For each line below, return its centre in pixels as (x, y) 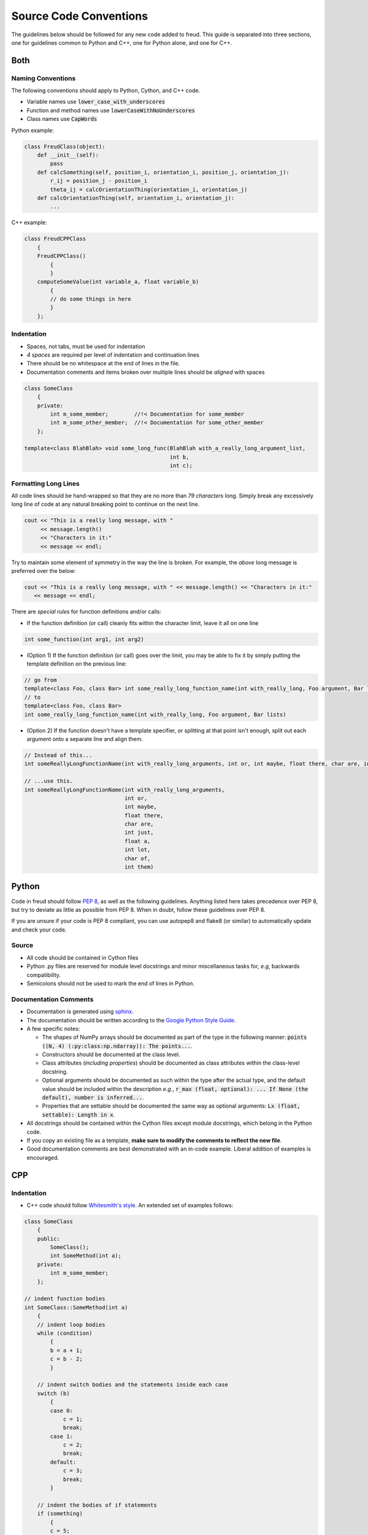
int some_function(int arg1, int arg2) (84, 639)
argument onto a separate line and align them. (85, 739)
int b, (179, 457)
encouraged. (43, 1157)
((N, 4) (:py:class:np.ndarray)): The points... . (117, 1046)
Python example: (33, 130)
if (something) (60, 1514)
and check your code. (39, 930)
